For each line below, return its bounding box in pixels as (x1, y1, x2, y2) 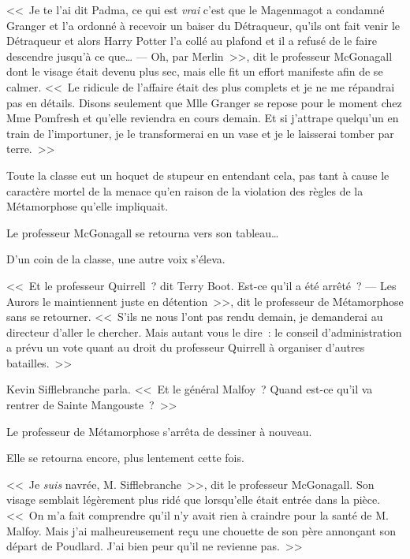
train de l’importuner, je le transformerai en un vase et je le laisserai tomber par (6, 125, 394, 141)
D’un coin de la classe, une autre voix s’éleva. (6, 251, 225, 267)
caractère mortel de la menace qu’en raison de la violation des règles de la (6, 182, 363, 199)
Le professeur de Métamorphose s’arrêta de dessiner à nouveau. (6, 423, 312, 439)
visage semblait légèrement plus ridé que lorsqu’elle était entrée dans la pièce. (6, 491, 381, 508)
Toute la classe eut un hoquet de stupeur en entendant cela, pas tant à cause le (6, 166, 389, 183)
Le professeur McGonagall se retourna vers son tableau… (6, 224, 279, 240)
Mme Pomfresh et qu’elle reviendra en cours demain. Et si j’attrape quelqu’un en (6, 110, 399, 126)
